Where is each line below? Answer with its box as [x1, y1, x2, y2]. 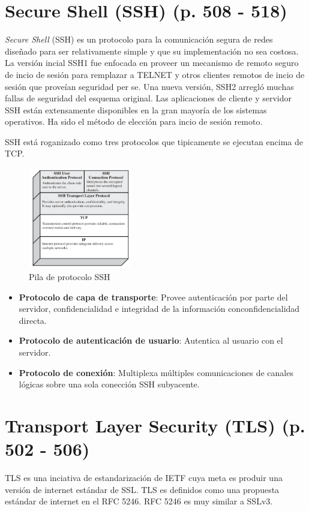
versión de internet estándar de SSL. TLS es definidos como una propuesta [5, 483, 280, 495]
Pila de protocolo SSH [29, 270, 110, 282]
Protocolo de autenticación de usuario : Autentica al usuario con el [19, 334, 283, 347]
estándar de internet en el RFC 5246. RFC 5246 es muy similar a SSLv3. [5, 495, 273, 507]
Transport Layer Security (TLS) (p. [5, 413, 305, 437]
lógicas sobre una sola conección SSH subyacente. [19, 378, 200, 390]
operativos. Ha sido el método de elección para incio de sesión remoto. [5, 115, 263, 128]
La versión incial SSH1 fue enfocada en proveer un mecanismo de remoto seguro [5, 56, 299, 69]
